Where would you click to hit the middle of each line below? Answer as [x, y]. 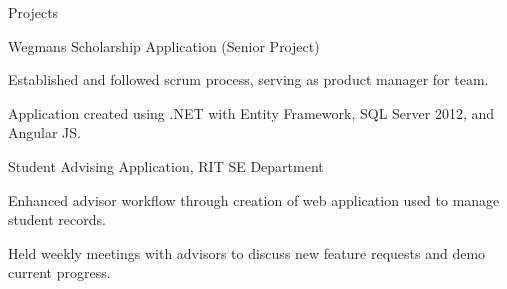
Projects [33, 12]
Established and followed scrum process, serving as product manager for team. [248, 79]
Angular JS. [44, 132]
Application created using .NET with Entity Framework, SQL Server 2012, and [251, 112]
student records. [57, 219]
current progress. [59, 272]
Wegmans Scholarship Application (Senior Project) [164, 45]
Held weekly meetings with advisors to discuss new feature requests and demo [247, 252]
